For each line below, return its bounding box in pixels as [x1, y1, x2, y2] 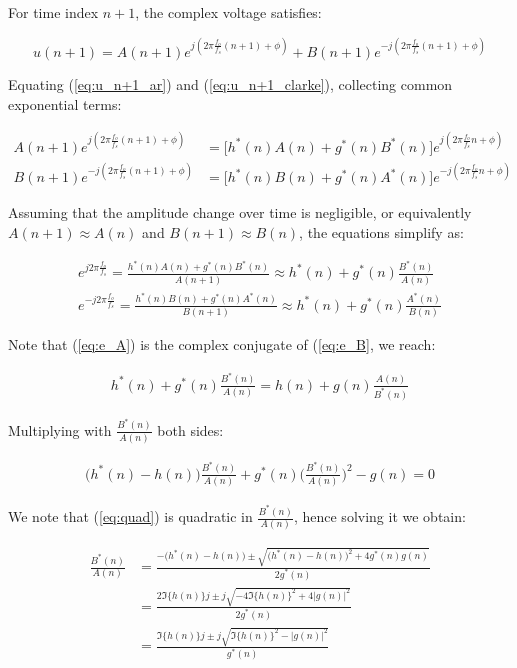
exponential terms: [8, 93, 122, 114]
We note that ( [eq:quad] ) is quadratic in [8, 506, 253, 527]
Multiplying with [8, 419, 112, 440]
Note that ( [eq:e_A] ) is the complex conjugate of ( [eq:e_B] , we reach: [8, 334, 436, 355]
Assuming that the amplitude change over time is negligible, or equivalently [8, 202, 472, 223]
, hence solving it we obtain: [293, 506, 466, 527]
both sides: [157, 419, 224, 440]
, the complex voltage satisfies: [135, 2, 322, 22]
